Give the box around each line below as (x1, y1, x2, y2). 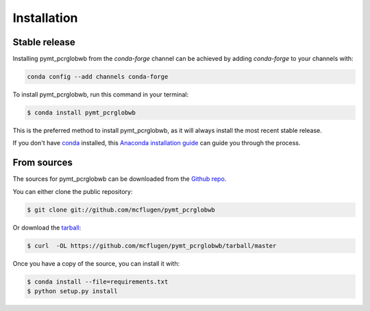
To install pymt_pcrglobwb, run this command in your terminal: (12, 90, 188, 99)
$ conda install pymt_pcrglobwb (27, 109, 136, 116)
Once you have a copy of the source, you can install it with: (12, 259, 180, 267)
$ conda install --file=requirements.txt (27, 277, 169, 286)
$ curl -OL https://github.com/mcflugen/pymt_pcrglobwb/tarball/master (27, 242, 277, 249)
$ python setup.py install (27, 288, 118, 295)
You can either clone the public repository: (12, 187, 133, 195)
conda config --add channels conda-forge (27, 73, 169, 81)
